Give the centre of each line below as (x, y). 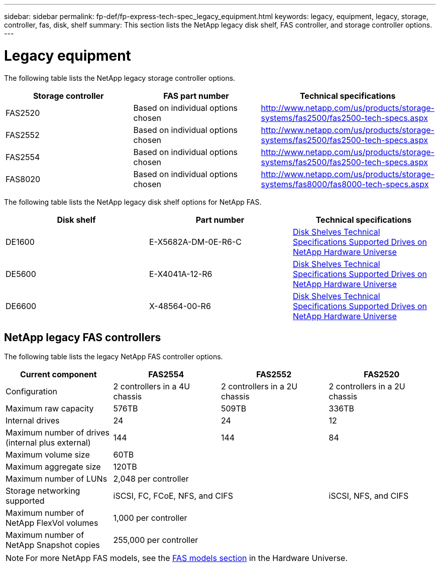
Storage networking (43, 491)
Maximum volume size (48, 455)
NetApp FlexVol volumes (52, 523)
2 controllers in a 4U (152, 387)
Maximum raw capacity (50, 409)
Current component (58, 375)
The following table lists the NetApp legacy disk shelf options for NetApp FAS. (133, 202)
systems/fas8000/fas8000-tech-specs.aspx (345, 184)
